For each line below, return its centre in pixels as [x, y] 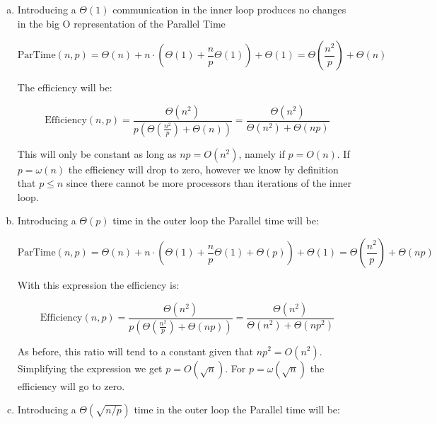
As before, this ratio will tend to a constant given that [135, 351]
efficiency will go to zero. [71, 385]
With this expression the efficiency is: [98, 285]
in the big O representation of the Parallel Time [121, 23]
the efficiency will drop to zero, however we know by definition [203, 169]
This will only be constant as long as [97, 153]
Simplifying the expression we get [90, 368]
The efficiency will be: [65, 87]
